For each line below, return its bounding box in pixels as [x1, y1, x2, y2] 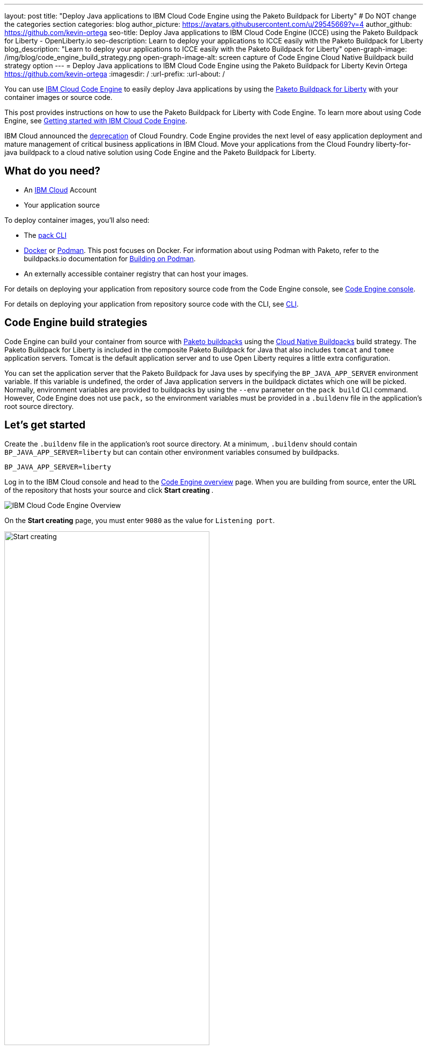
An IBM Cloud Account [24, 185, 97, 194]
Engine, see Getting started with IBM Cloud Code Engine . [4, 117, 187, 125]
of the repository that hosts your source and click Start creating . [4, 486, 214, 494]
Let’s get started [4, 419, 86, 431]
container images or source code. [4, 93, 112, 101]
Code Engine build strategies [4, 316, 148, 329]
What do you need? [4, 165, 101, 177]
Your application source [24, 200, 100, 209]
